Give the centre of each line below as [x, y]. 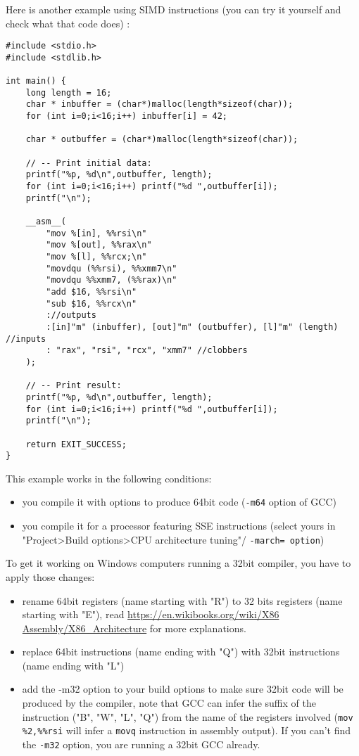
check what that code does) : [68, 23]
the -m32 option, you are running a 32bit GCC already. [141, 744]
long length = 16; [69, 92]
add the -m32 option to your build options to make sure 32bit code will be [183, 689]
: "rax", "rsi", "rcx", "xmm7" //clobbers [147, 351]
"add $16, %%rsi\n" [92, 291]
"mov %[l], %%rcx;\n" [96, 257]
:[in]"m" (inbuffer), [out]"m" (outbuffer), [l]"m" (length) [192, 327]
